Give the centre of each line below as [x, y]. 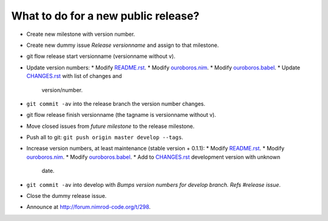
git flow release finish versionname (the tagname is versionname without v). [121, 115]
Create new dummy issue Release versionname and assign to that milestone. [123, 45]
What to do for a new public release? [105, 16]
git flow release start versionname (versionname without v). [101, 56]
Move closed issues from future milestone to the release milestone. [110, 126]
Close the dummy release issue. [67, 196]
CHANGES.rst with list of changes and [74, 76]
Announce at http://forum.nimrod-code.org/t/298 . [89, 207]
